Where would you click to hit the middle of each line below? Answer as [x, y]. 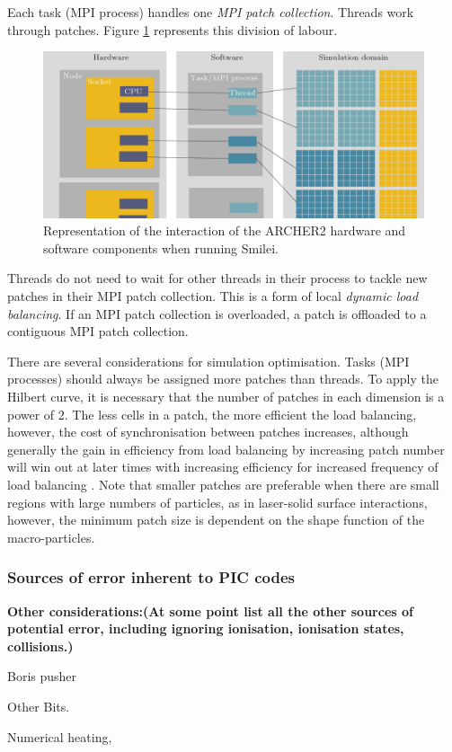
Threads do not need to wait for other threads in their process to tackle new [217, 278]
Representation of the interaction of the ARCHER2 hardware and [225, 230]
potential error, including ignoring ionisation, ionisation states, [206, 628]
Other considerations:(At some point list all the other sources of [210, 610]
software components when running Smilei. [161, 248]
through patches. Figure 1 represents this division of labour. [173, 29]
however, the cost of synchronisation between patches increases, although [208, 432]
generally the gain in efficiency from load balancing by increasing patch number [226, 449]
